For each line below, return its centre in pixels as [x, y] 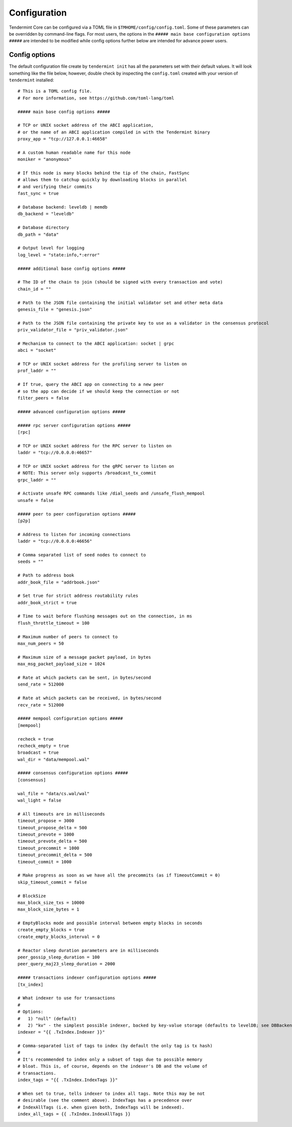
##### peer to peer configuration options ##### [77, 514]
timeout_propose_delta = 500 [52, 828]
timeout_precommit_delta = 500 [55, 855]
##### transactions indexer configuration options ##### [87, 978]
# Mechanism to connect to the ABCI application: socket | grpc [96, 343]
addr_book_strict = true [47, 602]
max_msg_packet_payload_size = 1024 [61, 664]
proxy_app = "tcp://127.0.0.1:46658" [63, 139]
